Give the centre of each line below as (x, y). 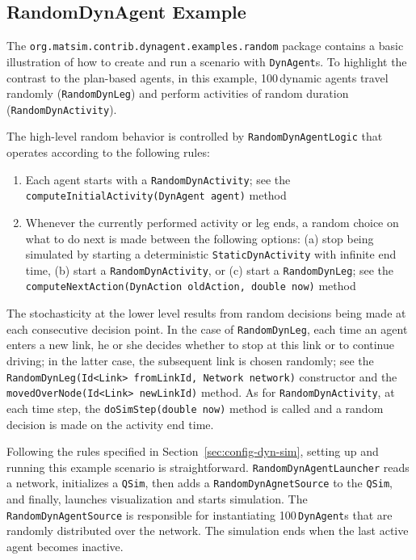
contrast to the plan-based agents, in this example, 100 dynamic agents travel (197, 77)
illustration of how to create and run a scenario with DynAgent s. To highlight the (207, 61)
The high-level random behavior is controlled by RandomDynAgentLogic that (195, 136)
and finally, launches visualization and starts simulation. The (157, 499)
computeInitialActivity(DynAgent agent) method (156, 195)
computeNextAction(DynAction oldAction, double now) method (191, 286)
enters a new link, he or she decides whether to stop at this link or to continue (201, 345)
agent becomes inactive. (65, 546)
